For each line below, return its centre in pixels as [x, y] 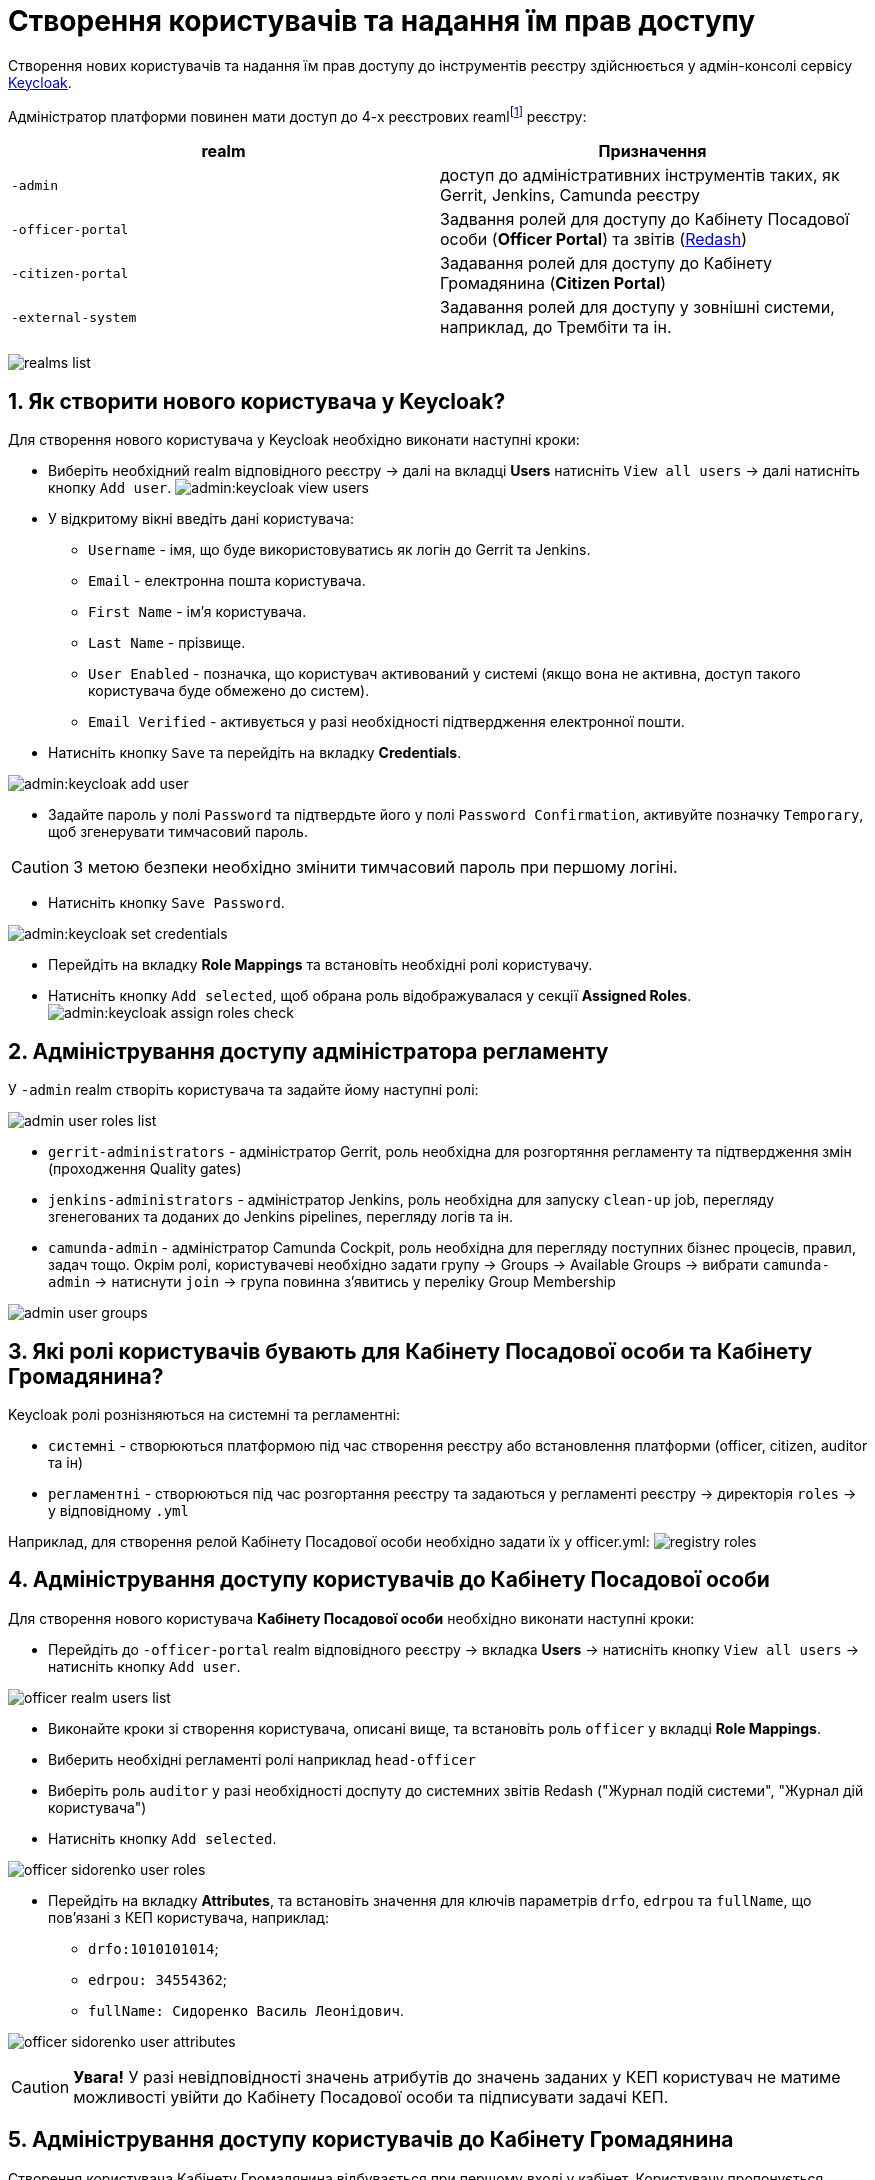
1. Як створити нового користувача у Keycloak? [257, 401]
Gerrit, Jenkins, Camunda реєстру [570, 195]
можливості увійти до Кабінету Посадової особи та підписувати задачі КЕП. [371, 2096]
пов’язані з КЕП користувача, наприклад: [188, 1917]
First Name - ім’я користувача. [197, 612]
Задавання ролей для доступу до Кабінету [606, 263]
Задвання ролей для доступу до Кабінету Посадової [644, 219]
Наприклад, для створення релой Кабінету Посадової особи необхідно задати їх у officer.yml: [329, 1541]
